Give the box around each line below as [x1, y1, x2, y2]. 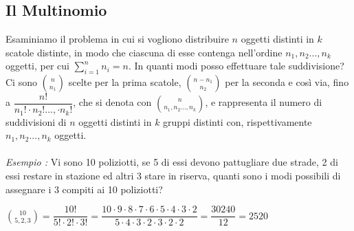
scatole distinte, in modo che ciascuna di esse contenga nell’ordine [5, 45, 283, 59]
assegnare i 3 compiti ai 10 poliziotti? [5, 181, 163, 196]
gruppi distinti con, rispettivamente [163, 114, 312, 129]
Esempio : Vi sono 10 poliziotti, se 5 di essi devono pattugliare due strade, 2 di [5, 155, 338, 169]
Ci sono [5, 75, 37, 89]
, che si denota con [73, 95, 152, 109]
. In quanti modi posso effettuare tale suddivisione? [128, 58, 344, 73]
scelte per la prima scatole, [68, 75, 181, 89]
